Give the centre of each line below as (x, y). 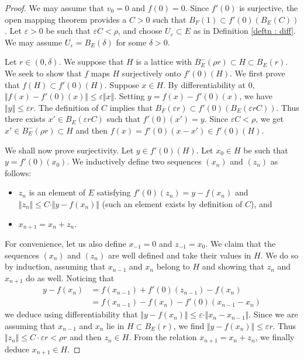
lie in (115, 325)
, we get (270, 119)
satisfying (114, 192)
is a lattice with (164, 62)
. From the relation (163, 337)
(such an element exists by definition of (172, 203)
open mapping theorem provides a (66, 19)
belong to (173, 266)
